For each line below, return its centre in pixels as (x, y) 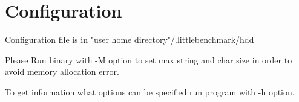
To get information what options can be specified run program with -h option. (150, 91)
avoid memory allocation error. (62, 72)
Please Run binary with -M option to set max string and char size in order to (149, 59)
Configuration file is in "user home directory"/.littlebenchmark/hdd (130, 40)
